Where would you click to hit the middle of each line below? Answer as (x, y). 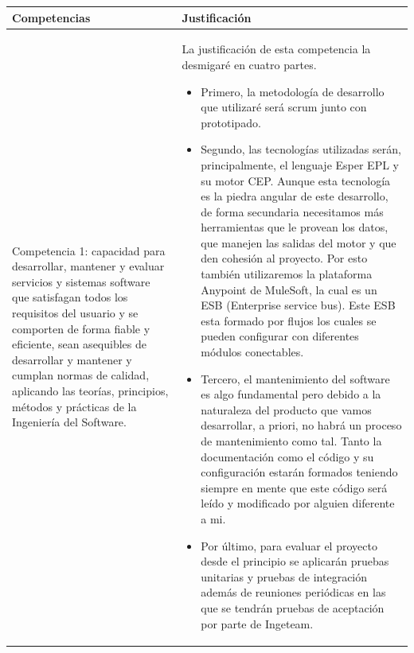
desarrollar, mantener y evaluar (88, 266)
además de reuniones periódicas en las (293, 592)
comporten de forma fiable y (81, 328)
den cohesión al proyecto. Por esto (284, 258)
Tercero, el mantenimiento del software (295, 378)
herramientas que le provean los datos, (295, 227)
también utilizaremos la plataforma (287, 274)
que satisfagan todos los (70, 297)
